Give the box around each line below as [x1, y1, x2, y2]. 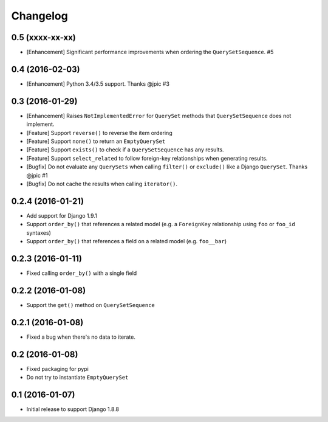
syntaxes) [26, 229, 52, 237]
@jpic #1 [26, 171, 48, 179]
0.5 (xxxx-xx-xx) [11, 32, 76, 43]
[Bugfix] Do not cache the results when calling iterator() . [26, 180, 177, 187]
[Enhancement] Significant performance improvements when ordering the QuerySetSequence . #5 [26, 49, 274, 56]
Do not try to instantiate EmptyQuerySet [26, 374, 129, 381]
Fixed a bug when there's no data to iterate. [26, 333, 136, 341]
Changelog [11, 9, 68, 22]
